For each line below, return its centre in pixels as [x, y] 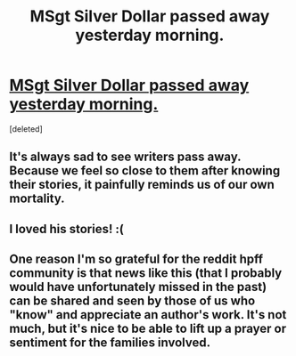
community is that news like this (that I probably [146, 273]
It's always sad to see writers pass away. [125, 157]
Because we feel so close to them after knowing [145, 171]
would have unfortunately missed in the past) [138, 287]
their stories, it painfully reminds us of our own [142, 185]
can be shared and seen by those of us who [132, 301]
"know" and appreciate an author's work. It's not [148, 315]
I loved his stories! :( [67, 229]
